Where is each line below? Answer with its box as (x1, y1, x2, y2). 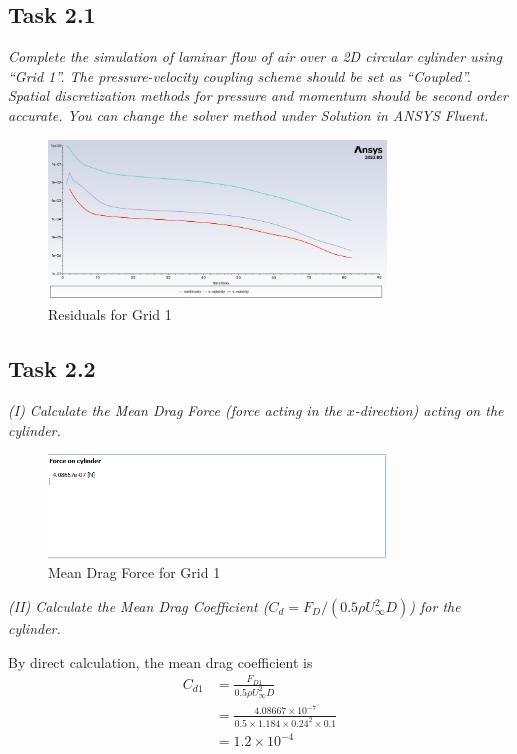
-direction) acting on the (354, 400, 504, 421)
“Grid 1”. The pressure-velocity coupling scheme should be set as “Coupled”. (8, 65, 471, 86)
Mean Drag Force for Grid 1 (48, 562, 221, 583)
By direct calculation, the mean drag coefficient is (8, 651, 313, 672)
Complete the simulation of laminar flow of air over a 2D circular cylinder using (8, 46, 503, 67)
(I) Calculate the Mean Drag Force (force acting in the (8, 400, 342, 421)
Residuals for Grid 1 (48, 304, 172, 325)
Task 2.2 (8, 353, 96, 384)
